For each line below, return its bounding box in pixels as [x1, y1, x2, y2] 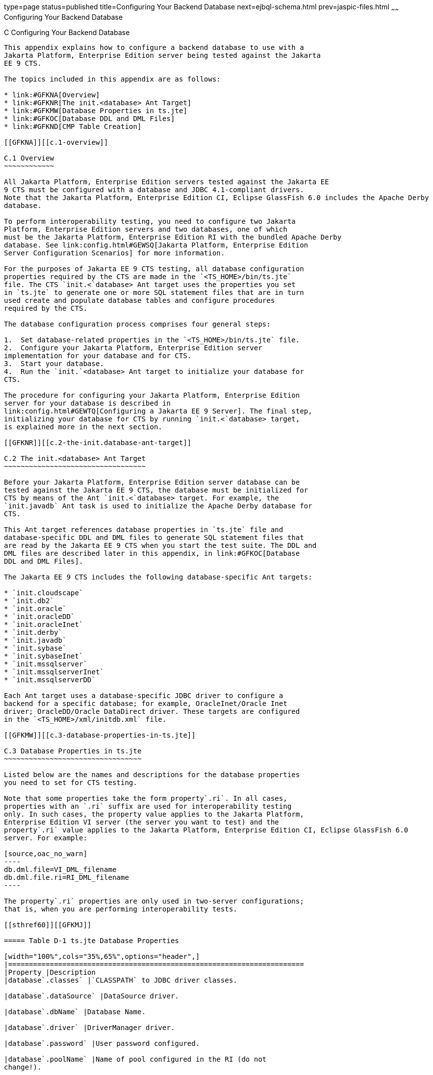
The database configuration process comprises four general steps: [4, 320, 271, 328]
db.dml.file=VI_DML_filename [4, 865, 117, 873]
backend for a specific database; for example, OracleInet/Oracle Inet [4, 699, 288, 707]
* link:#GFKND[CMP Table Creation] [4, 122, 142, 130]
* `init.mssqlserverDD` [4, 675, 96, 684]
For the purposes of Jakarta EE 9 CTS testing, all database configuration [4, 264, 304, 273]
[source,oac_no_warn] [4, 849, 87, 858]
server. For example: [4, 833, 87, 842]
